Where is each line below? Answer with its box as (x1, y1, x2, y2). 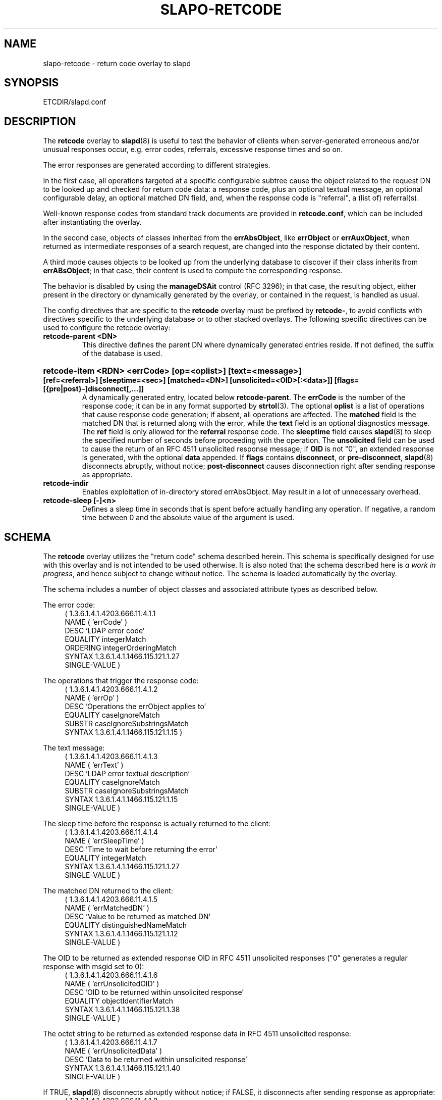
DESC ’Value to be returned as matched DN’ (65, 912, 211, 921)
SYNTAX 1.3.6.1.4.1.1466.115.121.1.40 (65, 1064, 181, 1073)
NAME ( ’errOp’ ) (65, 693, 119, 703)
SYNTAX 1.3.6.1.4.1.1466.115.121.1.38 (65, 1005, 180, 1014)
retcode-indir (43, 479, 89, 488)
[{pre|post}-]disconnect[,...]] (43, 384, 144, 393)
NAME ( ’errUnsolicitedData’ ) (65, 1046, 162, 1056)
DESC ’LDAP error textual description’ (65, 769, 190, 778)
